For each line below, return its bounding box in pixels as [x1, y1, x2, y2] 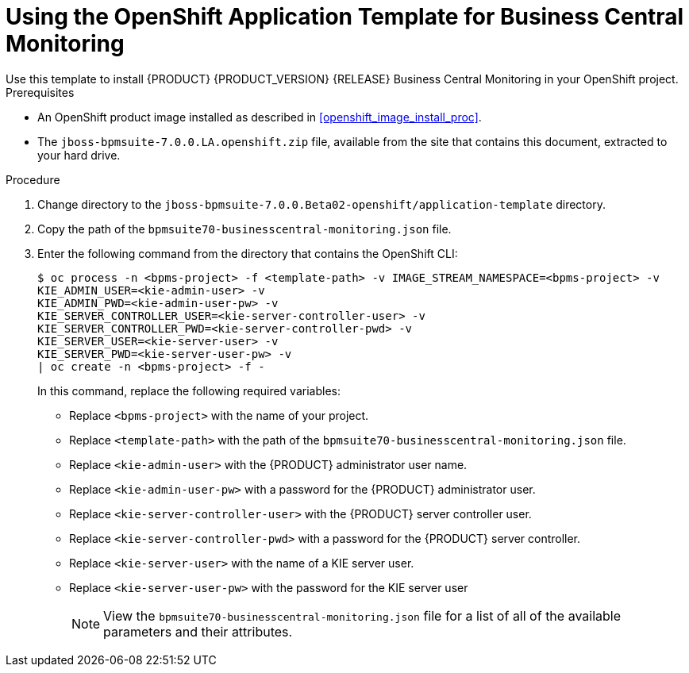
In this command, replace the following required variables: [37, 383, 341, 398]
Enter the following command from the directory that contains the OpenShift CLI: [37, 246, 458, 260]
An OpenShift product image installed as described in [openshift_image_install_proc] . [37, 110, 482, 124]
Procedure [6, 172, 60, 187]
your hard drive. [37, 148, 121, 162]
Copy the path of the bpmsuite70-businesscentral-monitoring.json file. [37, 221, 452, 236]
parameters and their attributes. [103, 623, 293, 640]
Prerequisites [6, 85, 75, 99]
